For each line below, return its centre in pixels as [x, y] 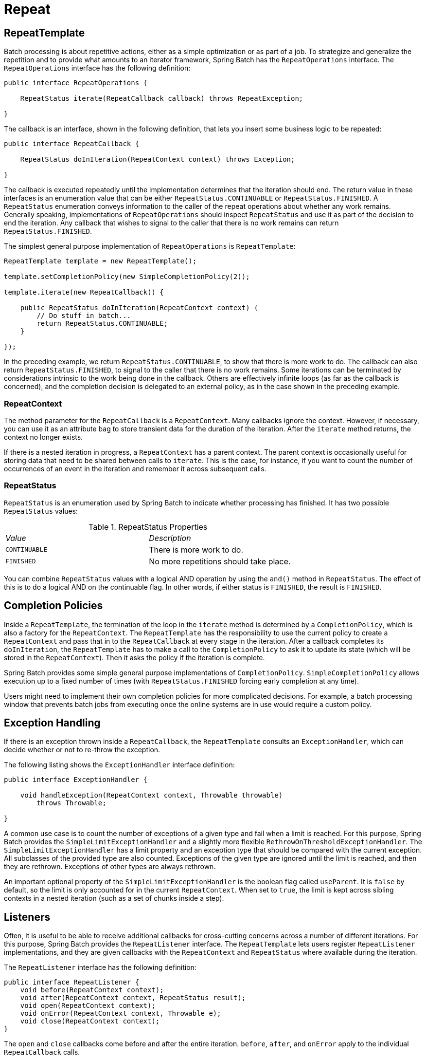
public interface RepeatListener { [72, 982]
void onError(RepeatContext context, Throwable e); [121, 1014]
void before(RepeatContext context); [92, 990]
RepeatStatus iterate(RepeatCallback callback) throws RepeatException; [162, 99]
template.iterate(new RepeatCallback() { [84, 292]
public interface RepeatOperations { [76, 83]
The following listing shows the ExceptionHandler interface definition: [119, 765]
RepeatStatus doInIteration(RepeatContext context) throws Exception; [158, 159]
